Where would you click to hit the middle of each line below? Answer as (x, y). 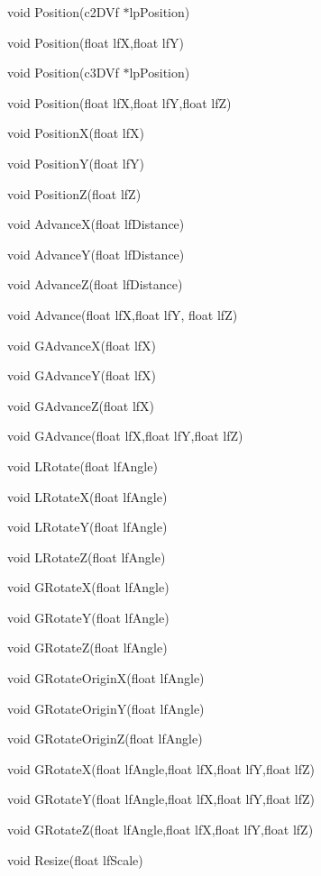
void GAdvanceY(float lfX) (82, 375)
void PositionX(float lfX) (76, 133)
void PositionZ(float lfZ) (74, 193)
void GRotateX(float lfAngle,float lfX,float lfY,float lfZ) (161, 768)
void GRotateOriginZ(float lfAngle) (105, 739)
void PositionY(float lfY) (76, 163)
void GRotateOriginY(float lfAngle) (106, 708)
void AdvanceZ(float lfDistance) (95, 284)
